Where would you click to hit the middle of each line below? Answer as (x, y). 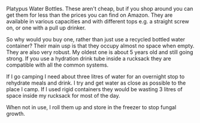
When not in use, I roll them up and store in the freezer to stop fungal (91, 107)
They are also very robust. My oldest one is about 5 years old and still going (100, 52)
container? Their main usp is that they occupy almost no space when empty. (100, 46)
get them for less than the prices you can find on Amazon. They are (90, 15)
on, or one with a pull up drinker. (46, 28)
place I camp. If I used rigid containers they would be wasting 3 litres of (94, 89)
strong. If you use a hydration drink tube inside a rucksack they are (89, 58)
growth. (16, 114)
